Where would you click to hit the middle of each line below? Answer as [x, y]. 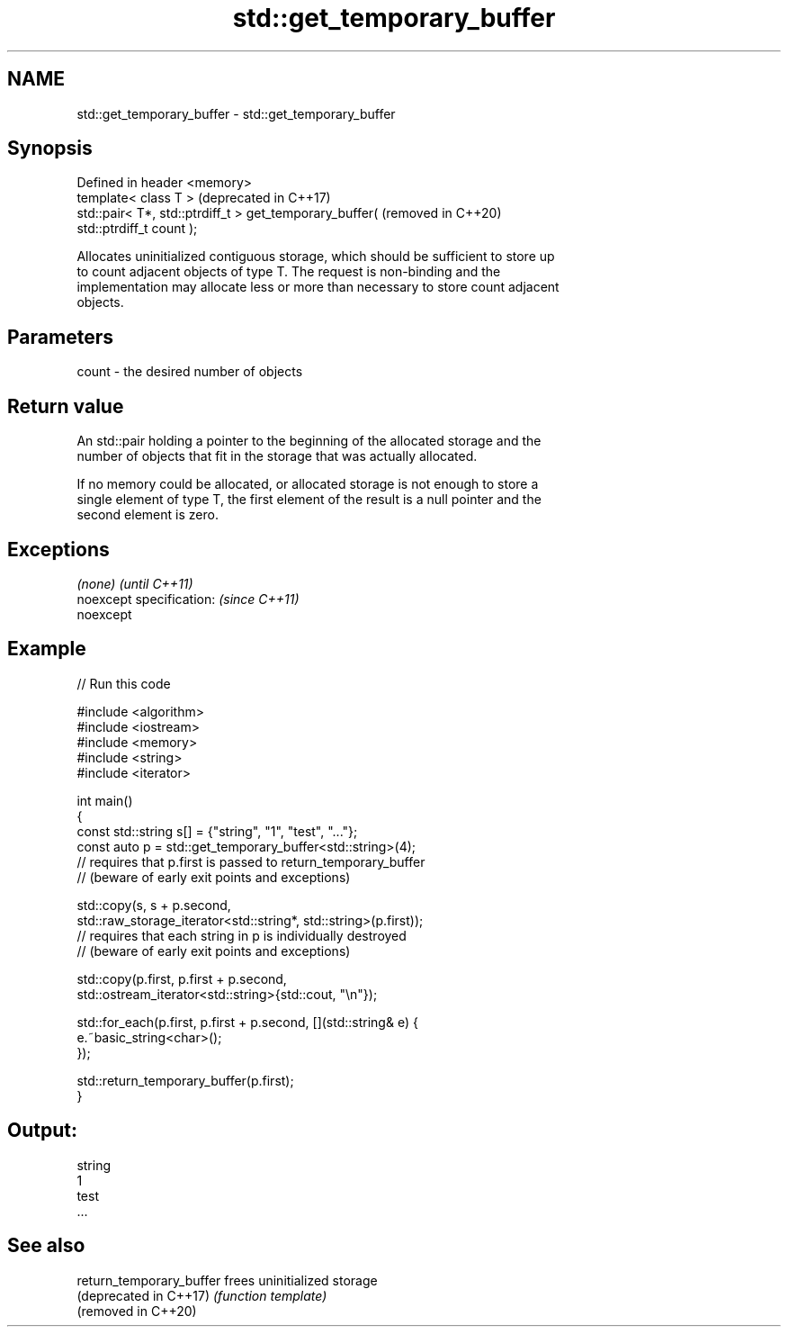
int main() [105, 800]
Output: [42, 1131]
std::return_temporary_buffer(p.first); [185, 1080]
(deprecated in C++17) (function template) [202, 1295]
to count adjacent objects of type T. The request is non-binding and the [289, 272]
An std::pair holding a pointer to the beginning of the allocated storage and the [309, 441]
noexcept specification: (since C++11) [188, 599]
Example [47, 649]
